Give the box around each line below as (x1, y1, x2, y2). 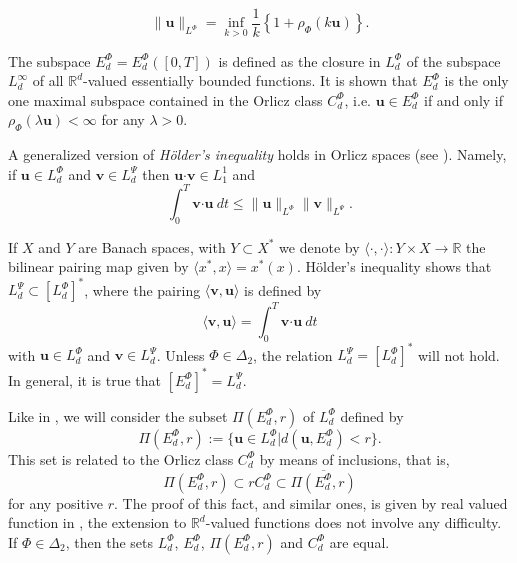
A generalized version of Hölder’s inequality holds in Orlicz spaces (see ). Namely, (8, 144, 507, 165)
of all (32, 70, 64, 91)
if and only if (424, 89, 504, 110)
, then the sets (65, 531, 154, 552)
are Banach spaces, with (78, 236, 226, 257)
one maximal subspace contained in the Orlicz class (8, 89, 323, 110)
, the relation (253, 344, 333, 365)
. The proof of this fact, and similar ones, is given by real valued (114, 492, 508, 513)
